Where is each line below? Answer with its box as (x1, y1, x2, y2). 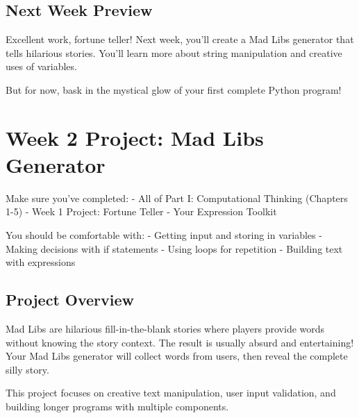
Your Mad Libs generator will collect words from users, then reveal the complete (6, 349, 348, 363)
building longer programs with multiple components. (6, 399, 229, 414)
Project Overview (6, 289, 135, 310)
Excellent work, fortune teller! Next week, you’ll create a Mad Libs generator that (6, 32, 354, 47)
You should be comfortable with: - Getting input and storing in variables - (6, 228, 322, 242)
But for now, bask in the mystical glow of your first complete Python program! (6, 82, 342, 97)
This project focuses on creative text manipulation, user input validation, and (6, 385, 336, 400)
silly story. (6, 362, 49, 376)
